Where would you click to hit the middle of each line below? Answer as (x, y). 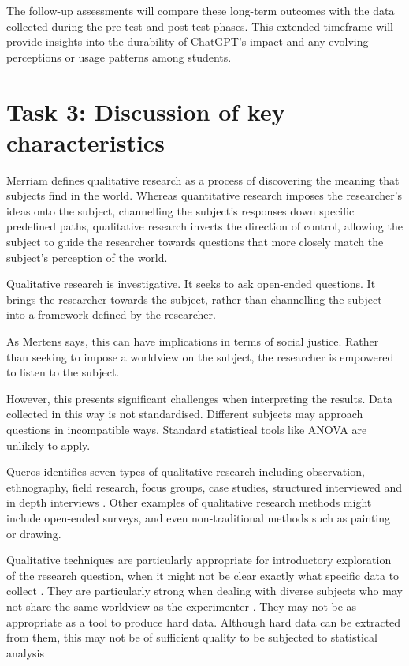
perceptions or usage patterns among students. (119, 56)
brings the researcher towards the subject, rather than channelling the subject (194, 299)
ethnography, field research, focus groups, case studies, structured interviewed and (204, 486)
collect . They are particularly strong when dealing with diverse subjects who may (204, 591)
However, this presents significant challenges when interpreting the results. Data (200, 398)
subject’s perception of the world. (87, 257)
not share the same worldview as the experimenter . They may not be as (182, 606)
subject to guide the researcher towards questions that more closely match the (195, 242)
